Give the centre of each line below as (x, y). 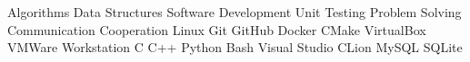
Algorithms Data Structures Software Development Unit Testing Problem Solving (235, 12)
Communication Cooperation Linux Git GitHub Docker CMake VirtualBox (217, 29)
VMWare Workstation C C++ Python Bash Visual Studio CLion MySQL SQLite (235, 47)
